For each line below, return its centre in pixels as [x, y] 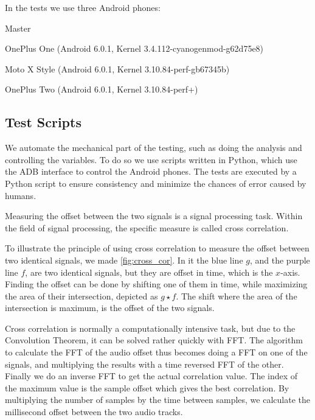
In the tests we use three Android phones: [83, 7]
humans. [21, 195]
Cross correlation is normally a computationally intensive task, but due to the [150, 328]
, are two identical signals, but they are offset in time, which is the [149, 272]
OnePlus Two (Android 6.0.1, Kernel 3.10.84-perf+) [102, 89]
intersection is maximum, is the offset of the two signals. [110, 308]
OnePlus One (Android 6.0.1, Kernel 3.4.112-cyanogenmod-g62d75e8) [134, 48]
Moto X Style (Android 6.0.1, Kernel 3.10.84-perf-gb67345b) [117, 68]
